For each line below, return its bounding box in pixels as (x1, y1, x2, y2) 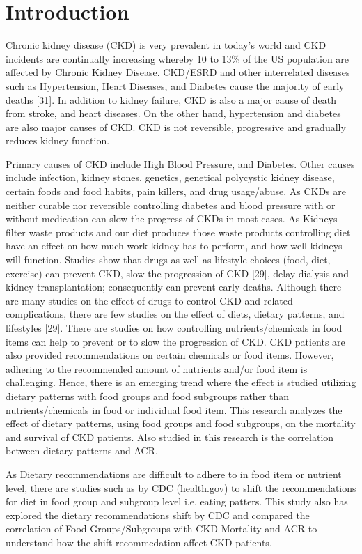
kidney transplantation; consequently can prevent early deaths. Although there (6, 279, 342, 294)
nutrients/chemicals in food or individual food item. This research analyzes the (6, 402, 343, 417)
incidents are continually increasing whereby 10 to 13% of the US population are (6, 51, 349, 66)
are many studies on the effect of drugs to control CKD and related (6, 293, 293, 307)
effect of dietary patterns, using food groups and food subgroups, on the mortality (6, 416, 356, 431)
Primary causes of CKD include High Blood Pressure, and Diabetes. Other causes (6, 156, 355, 171)
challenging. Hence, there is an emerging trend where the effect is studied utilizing (6, 375, 356, 390)
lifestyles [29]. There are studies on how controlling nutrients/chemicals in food (6, 321, 343, 334)
